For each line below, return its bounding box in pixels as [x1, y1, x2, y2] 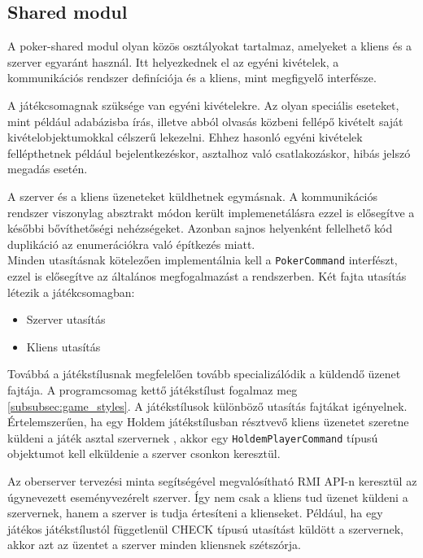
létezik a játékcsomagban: [7, 283, 135, 300]
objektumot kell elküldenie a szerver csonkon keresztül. [7, 445, 281, 462]
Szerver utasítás [26, 311, 106, 328]
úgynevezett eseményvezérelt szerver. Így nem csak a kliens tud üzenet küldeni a [7, 488, 408, 505]
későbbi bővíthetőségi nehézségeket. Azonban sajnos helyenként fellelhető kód [7, 220, 393, 237]
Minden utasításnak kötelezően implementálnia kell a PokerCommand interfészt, [7, 251, 398, 268]
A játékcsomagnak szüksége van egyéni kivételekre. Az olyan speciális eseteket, [7, 96, 399, 113]
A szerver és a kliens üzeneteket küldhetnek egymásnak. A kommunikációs [7, 187, 378, 204]
